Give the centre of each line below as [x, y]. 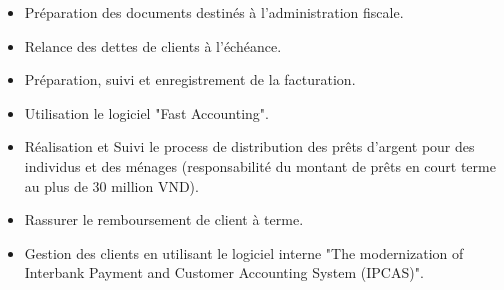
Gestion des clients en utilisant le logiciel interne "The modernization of [244, 252]
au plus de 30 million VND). [111, 185]
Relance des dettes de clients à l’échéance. [153, 45]
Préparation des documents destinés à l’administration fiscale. [214, 12]
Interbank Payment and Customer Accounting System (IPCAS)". [224, 272]
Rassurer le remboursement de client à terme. [164, 219]
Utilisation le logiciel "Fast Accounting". [146, 112]
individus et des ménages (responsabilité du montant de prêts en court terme [260, 165]
